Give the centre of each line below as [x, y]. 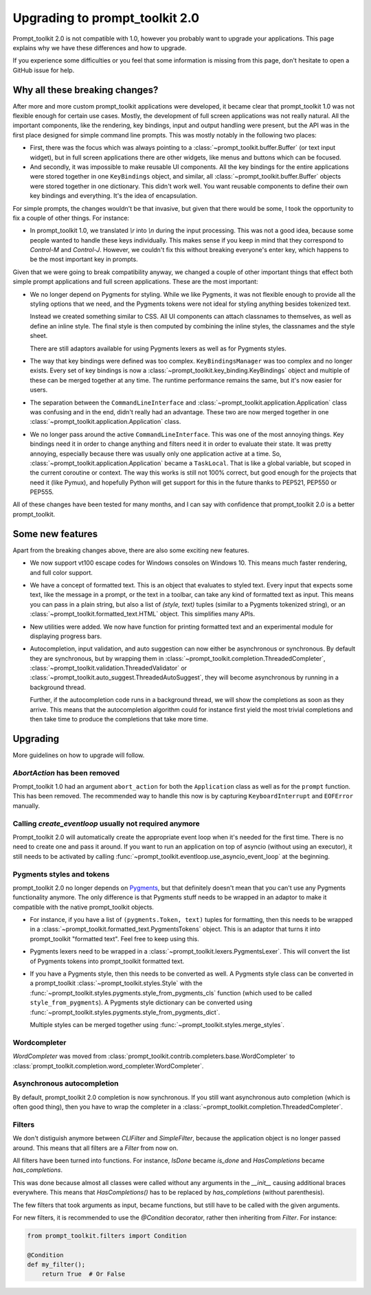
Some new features [55, 533]
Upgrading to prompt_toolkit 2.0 [106, 18]
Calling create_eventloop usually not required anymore [106, 823]
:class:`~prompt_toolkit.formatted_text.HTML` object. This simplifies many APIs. [143, 614]
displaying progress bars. [66, 636]
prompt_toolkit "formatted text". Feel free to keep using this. [114, 938]
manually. [26, 806]
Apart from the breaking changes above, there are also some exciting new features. [131, 550]
